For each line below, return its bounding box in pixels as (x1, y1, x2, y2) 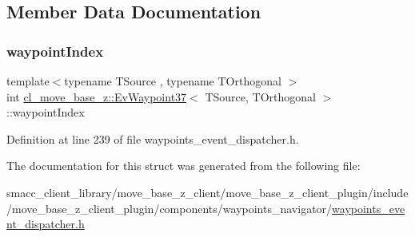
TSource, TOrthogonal (205, 88, 316, 105)
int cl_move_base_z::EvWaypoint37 (6, 88, 187, 105)
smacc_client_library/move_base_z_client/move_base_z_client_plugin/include (6, 184, 409, 200)
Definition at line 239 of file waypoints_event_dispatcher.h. (6, 130, 299, 147)
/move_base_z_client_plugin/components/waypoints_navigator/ (6, 199, 333, 216)
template (6, 73, 50, 89)
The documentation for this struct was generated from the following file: (6, 157, 361, 174)
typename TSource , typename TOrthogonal (64, 73, 281, 89)
